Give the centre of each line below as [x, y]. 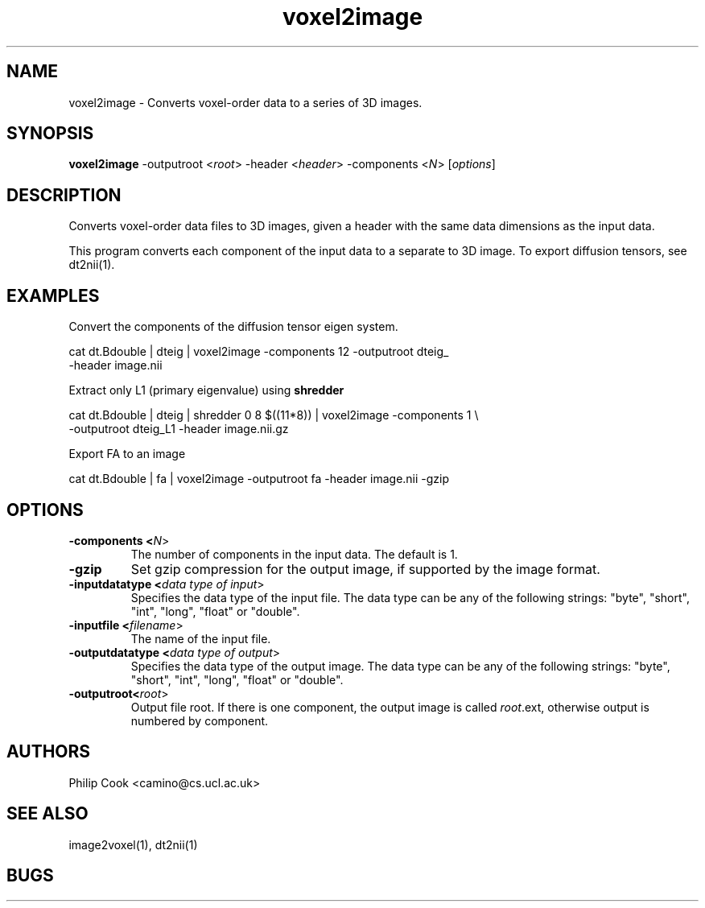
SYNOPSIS [50, 134]
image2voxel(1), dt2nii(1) [133, 844]
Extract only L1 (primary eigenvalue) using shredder [206, 390]
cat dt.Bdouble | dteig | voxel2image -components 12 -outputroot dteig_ [259, 352]
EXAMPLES [53, 295]
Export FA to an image [127, 454]
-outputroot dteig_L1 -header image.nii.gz [179, 429]
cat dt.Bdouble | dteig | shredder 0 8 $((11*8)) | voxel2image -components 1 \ [274, 415]
